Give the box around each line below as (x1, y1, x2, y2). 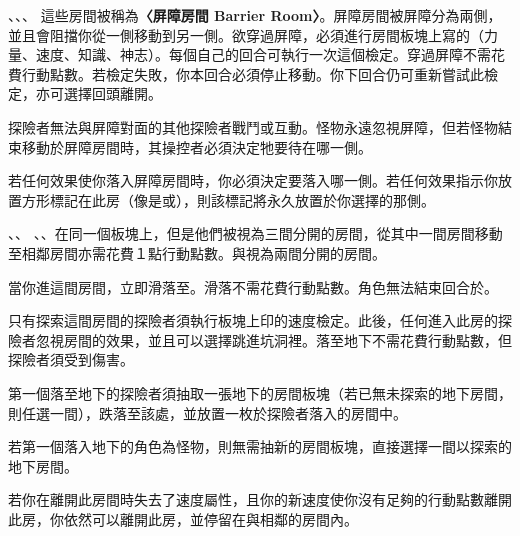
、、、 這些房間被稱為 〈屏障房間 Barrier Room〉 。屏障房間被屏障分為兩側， (8, 5, 502, 25)
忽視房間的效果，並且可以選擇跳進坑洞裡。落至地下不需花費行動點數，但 (35, 329, 512, 350)
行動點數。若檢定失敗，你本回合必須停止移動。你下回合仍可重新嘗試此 (21, 63, 484, 84)
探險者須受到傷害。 (8, 349, 134, 370)
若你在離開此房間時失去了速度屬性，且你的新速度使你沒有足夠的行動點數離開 (8, 489, 512, 510)
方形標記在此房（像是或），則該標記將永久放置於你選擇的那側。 (21, 189, 435, 210)
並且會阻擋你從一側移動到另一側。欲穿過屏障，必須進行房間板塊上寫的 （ (8, 24, 484, 45)
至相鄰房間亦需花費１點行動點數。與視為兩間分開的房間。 (8, 242, 386, 263)
